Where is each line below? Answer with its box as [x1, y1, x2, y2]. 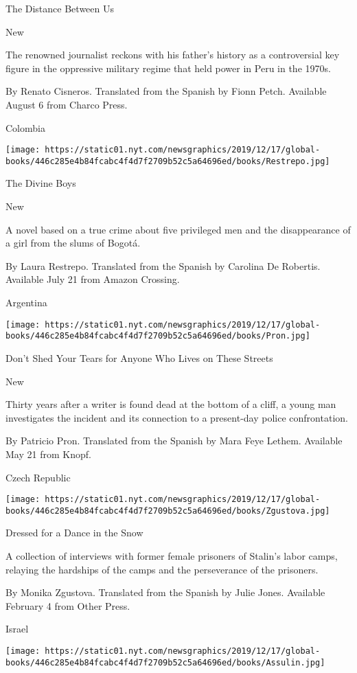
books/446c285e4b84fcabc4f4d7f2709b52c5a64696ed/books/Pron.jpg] [5, 331, 310, 341]
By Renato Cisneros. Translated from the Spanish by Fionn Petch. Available [5, 84, 327, 98]
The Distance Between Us [5, 1, 114, 15]
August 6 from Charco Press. [5, 97, 128, 111]
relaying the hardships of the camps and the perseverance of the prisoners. [5, 562, 319, 576]
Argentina [5, 295, 47, 310]
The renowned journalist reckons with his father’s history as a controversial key [5, 47, 340, 62]
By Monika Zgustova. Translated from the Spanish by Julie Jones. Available [5, 585, 325, 600]
